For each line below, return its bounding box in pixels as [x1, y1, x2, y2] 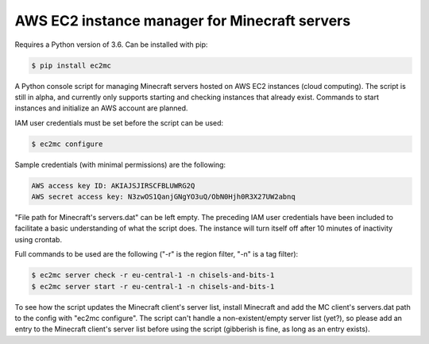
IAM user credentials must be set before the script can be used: [14, 118, 224, 127]
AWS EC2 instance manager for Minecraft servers [14, 12, 351, 29]
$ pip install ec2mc [31, 60, 111, 70]
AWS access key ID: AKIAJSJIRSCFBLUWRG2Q [31, 181, 195, 190]
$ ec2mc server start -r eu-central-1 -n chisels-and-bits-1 [31, 282, 275, 291]
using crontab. [14, 234, 63, 244]
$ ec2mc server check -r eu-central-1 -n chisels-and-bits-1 [31, 271, 275, 280]
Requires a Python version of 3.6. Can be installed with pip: [14, 40, 208, 49]
